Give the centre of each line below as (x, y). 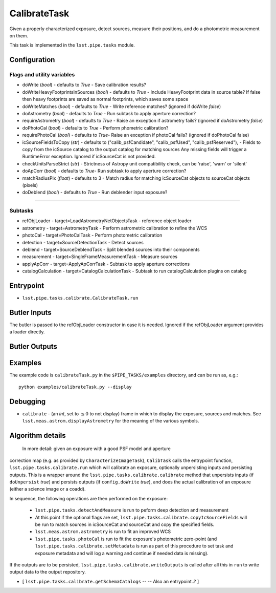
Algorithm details (38, 435)
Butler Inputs (31, 312)
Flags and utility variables (42, 75)
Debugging (28, 401)
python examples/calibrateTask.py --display (75, 387)
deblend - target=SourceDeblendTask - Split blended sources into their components (111, 250)
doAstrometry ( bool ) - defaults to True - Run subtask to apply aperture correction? (109, 114)
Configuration (32, 60)
